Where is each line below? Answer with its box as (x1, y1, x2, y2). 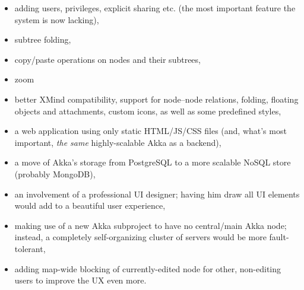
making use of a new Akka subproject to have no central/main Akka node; (14, 219, 287, 231)
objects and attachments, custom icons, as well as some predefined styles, (14, 104, 281, 117)
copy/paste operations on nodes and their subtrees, (14, 53, 201, 65)
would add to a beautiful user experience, (14, 199, 166, 212)
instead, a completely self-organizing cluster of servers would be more (14, 231, 267, 243)
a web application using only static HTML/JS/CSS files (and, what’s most (14, 125, 287, 137)
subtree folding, (14, 33, 71, 46)
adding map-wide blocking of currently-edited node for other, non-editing (14, 262, 281, 275)
